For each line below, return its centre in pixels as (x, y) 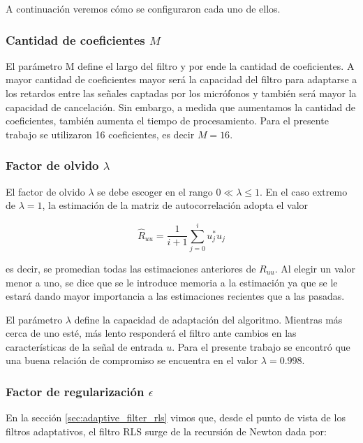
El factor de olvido (45, 191)
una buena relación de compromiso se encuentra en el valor (132, 360)
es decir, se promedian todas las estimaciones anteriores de (131, 268)
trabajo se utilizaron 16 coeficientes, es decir (100, 134)
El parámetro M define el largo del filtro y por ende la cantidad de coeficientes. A (180, 65)
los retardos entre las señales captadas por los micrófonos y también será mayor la (181, 93)
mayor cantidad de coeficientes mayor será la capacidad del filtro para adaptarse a (181, 79)
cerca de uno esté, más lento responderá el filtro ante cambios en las (151, 333)
